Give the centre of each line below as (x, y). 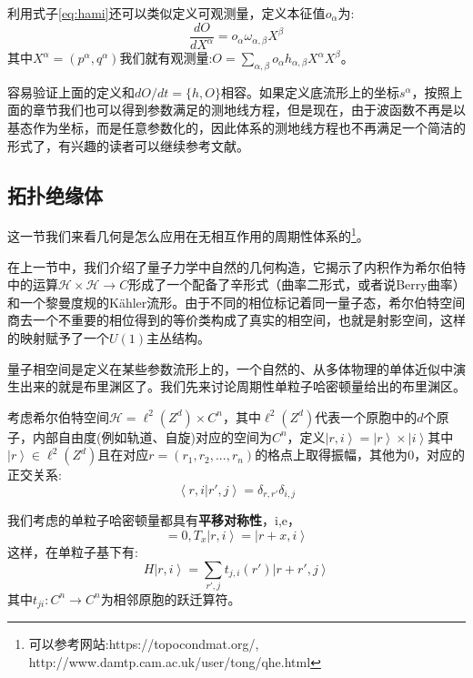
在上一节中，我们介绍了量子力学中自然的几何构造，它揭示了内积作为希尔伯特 (236, 266)
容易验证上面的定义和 (71, 91)
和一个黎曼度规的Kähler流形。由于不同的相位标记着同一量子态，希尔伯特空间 (236, 302)
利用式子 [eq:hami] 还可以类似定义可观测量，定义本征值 (166, 13)
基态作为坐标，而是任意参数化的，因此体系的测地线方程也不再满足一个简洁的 (236, 127)
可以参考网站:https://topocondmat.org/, (144, 644)
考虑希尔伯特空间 (58, 416)
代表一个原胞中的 (366, 416)
